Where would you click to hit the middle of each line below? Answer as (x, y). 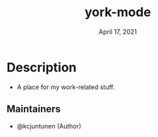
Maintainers (34, 109)
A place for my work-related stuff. (66, 87)
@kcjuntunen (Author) (49, 126)
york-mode (118, 12)
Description (42, 67)
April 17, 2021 (118, 32)
